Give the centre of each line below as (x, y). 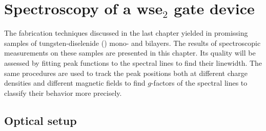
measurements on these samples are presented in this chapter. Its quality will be (130, 53)
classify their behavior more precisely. (63, 93)
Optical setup (40, 120)
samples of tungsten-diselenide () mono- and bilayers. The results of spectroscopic (132, 43)
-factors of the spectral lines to (199, 83)
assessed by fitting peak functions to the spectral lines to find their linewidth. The (133, 62)
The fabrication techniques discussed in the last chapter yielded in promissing (126, 33)
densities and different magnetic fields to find (75, 83)
